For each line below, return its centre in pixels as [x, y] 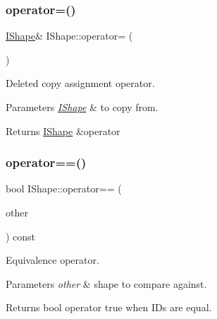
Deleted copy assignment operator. [80, 83]
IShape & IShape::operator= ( [69, 36]
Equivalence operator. [52, 260]
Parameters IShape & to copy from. [82, 107]
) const [21, 236]
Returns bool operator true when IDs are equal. [109, 307]
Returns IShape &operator [63, 130]
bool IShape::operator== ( [64, 188]
